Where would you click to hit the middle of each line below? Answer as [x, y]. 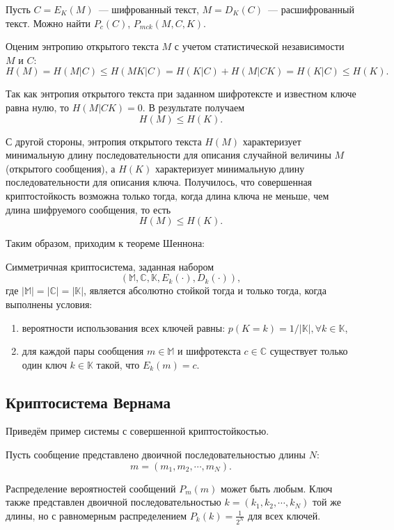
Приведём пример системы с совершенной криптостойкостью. [137, 431]
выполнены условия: [49, 304]
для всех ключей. [284, 515]
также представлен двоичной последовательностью [113, 502]
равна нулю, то [38, 107]
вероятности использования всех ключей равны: [124, 327]
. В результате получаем [193, 107]
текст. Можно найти [48, 23]
